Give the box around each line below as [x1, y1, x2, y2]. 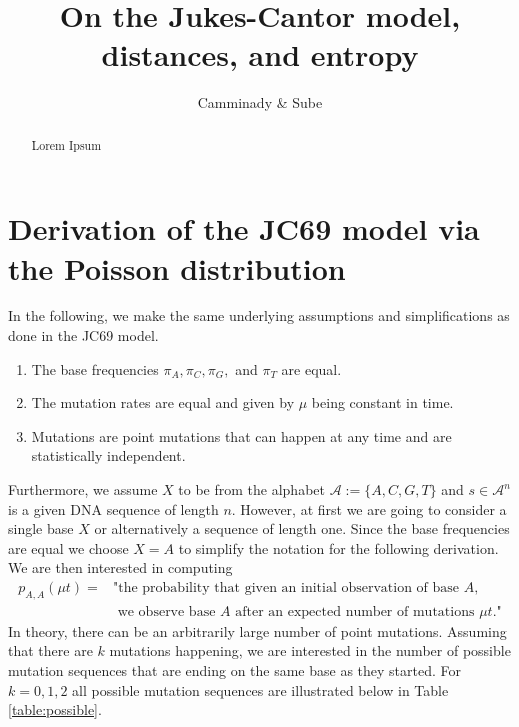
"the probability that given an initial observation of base [112, 581, 460, 596]
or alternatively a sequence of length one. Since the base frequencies [94, 518, 510, 539]
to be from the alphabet [178, 479, 325, 500]
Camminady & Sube [197, 92, 323, 113]
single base [8, 518, 74, 539]
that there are [8, 640, 93, 661]
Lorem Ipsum [31, 136, 102, 153]
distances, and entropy [101, 34, 419, 75]
